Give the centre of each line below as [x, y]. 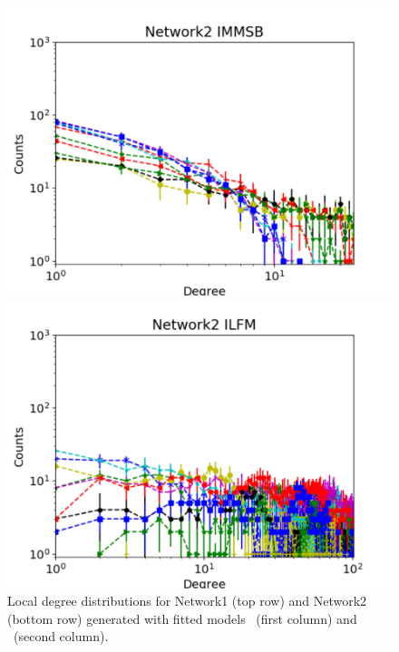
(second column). [61, 636]
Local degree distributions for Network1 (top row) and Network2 [187, 601]
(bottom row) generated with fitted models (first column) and [182, 618]
